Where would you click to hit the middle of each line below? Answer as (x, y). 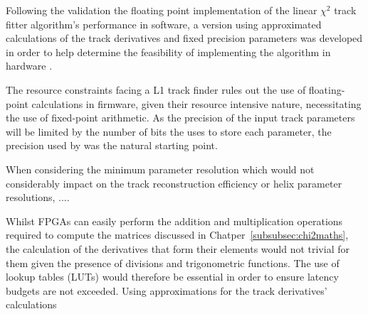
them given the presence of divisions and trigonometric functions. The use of (173, 262)
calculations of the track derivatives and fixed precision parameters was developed (184, 38)
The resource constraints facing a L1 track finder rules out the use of (156, 89)
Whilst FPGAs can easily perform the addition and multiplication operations (174, 221)
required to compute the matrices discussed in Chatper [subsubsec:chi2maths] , (177, 235)
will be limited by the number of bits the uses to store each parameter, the (169, 131)
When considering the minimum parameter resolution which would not (160, 169)
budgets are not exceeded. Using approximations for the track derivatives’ (167, 290)
